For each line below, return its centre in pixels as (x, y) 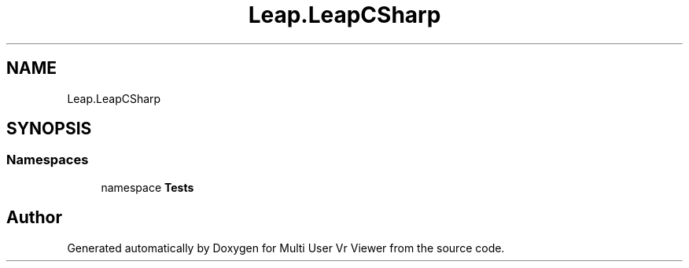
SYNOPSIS (49, 129)
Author (34, 218)
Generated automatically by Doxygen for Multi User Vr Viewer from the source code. (286, 248)
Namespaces (48, 160)
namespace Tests (147, 187)
